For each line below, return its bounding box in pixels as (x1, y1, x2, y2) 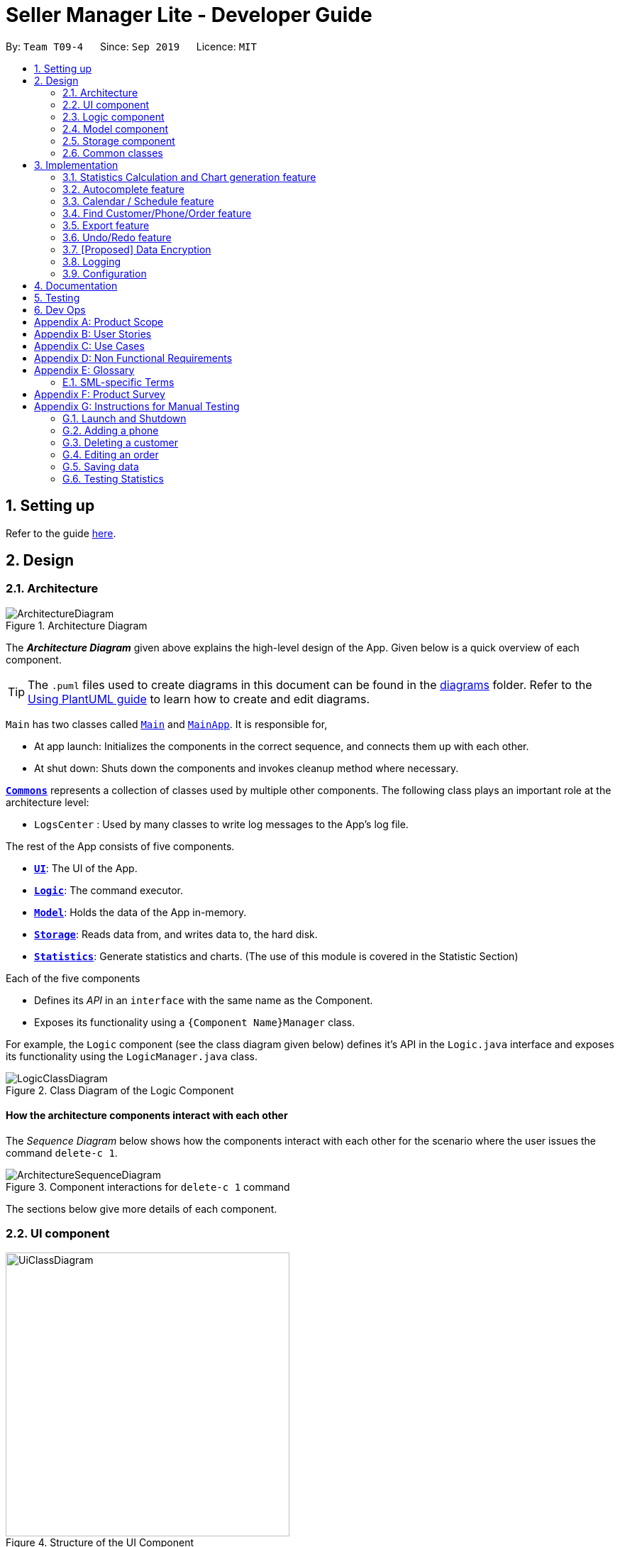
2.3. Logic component (62, 110, 165, 123)
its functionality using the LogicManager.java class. (6, 1050, 258, 1062)
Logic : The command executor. (34, 883, 183, 896)
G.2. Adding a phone (62, 424, 159, 436)
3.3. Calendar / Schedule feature (62, 194, 214, 207)
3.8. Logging (62, 255, 121, 268)
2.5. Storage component (62, 134, 175, 147)
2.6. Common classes (62, 146, 163, 159)
